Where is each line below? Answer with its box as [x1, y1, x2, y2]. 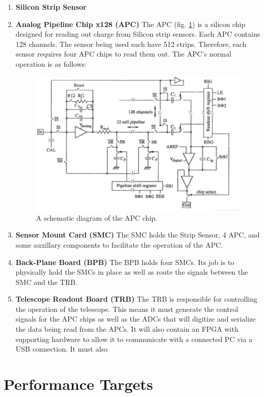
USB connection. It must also [15, 343, 108, 354]
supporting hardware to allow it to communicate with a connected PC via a [15, 333, 253, 344]
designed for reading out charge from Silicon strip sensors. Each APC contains [15, 29, 260, 39]
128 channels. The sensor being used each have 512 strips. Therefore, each [15, 38, 247, 49]
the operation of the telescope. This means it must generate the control [15, 303, 239, 314]
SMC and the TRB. [15, 276, 77, 287]
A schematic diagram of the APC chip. [36, 212, 157, 223]
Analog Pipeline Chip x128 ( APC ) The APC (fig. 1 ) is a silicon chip [15, 18, 246, 29]
